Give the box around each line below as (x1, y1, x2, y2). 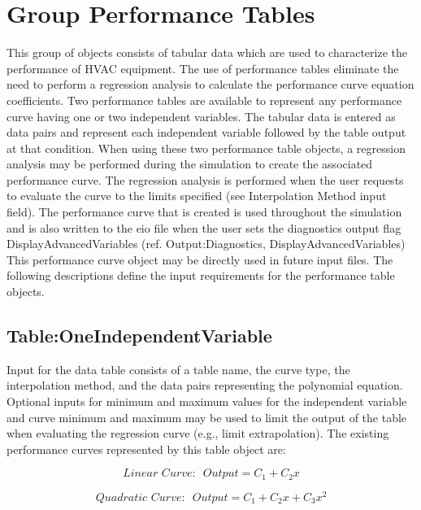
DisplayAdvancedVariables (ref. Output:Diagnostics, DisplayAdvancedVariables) (7, 235, 406, 252)
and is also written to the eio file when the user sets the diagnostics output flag (7, 219, 401, 236)
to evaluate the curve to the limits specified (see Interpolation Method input (7, 187, 387, 204)
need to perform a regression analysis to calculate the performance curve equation (7, 76, 414, 93)
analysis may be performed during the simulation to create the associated (7, 155, 373, 172)
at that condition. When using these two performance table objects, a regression (7, 139, 406, 156)
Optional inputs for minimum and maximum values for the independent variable (7, 393, 407, 410)
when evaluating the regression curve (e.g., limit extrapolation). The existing (7, 425, 389, 442)
